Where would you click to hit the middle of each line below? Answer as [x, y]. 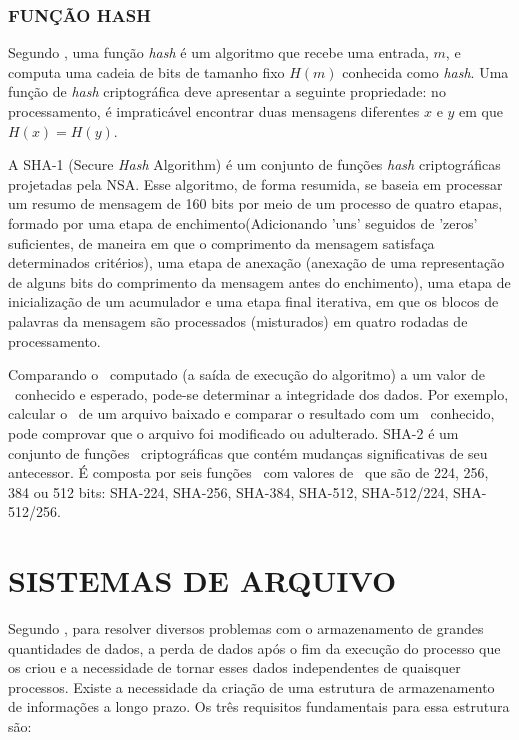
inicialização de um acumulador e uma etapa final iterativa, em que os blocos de [253, 301]
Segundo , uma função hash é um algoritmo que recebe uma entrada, [218, 52]
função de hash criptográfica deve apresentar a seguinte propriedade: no [227, 91]
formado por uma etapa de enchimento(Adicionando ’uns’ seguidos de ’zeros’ [243, 222]
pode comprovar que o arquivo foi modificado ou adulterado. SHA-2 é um [233, 432]
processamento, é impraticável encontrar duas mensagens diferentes [214, 111]
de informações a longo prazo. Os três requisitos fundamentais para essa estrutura [259, 706]
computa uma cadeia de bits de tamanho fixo [146, 71]
